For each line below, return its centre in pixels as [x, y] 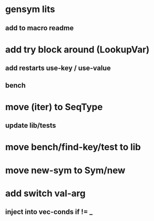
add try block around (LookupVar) [78, 49]
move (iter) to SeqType [54, 107]
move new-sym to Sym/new [65, 170]
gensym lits [30, 9]
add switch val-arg [45, 193]
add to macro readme [40, 28]
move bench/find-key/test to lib [73, 147]
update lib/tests [31, 125]
